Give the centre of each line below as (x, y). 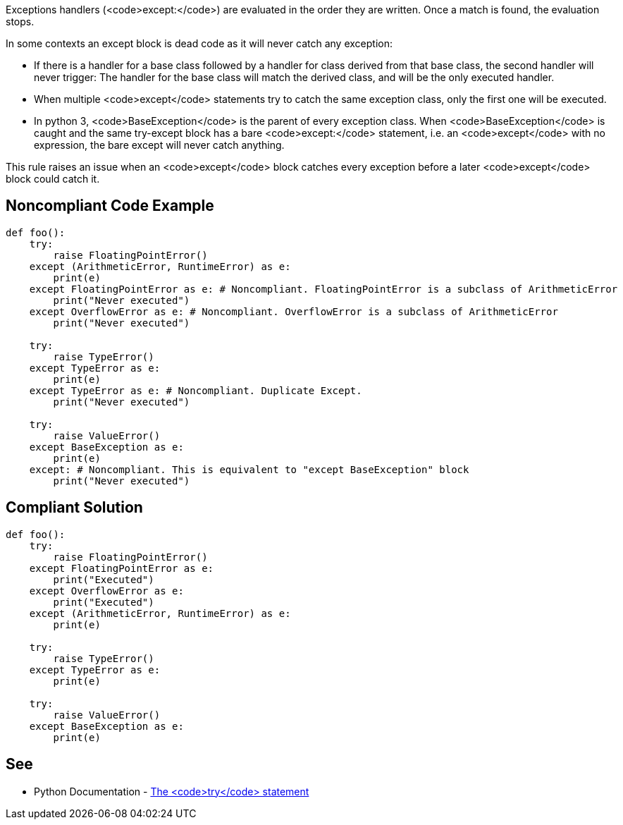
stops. (20, 22)
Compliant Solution (74, 508)
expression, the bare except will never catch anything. (159, 145)
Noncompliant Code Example (110, 206)
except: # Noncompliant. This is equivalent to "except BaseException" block (249, 469)
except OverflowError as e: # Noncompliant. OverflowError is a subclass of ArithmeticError (294, 311)
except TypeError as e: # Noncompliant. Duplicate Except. (196, 390)
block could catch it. (53, 179)
